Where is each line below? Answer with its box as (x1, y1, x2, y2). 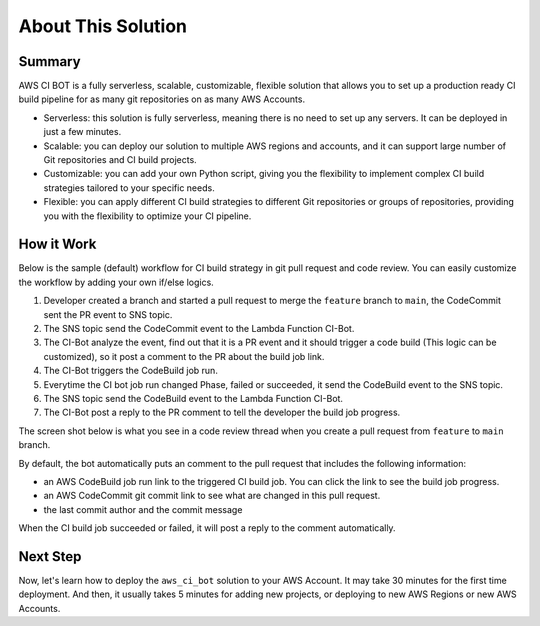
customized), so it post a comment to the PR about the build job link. (43, 350, 325, 362)
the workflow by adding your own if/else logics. (18, 276, 214, 288)
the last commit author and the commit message (43, 503, 243, 515)
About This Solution (18, 15, 188, 37)
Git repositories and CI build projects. (43, 154, 197, 166)
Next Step (18, 548, 82, 565)
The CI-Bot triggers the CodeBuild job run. (43, 365, 219, 377)
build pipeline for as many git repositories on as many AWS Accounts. (18, 93, 305, 105)
